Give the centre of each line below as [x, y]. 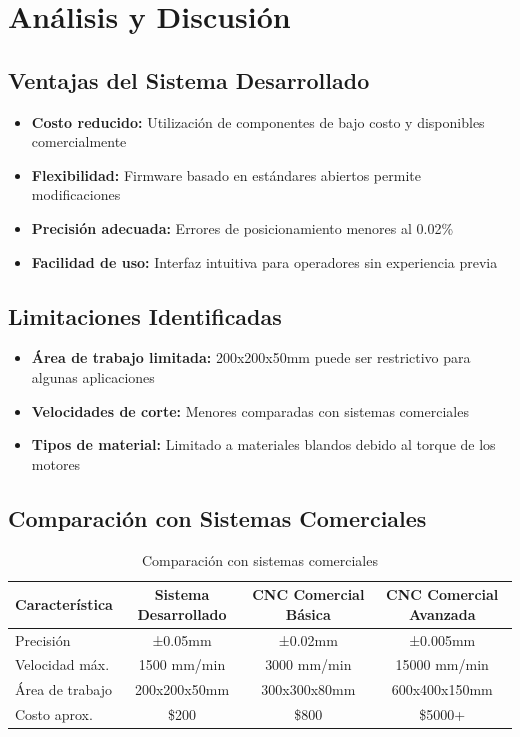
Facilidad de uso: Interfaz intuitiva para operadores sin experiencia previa [264, 261]
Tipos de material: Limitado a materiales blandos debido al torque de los [263, 444]
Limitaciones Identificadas [145, 315]
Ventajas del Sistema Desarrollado [189, 79]
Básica [308, 613]
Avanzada [442, 613]
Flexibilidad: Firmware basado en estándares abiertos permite [226, 174]
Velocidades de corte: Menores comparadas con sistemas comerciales [250, 410]
